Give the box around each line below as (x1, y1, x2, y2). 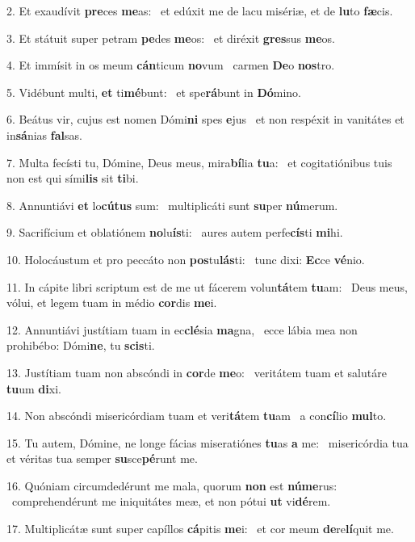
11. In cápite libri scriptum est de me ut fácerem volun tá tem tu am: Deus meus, (6, 278, 408, 295)
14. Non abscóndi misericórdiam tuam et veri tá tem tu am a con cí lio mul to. (6, 407, 387, 424)
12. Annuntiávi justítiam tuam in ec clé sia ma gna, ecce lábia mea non (6, 321, 358, 338)
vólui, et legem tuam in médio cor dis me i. (6, 294, 217, 311)
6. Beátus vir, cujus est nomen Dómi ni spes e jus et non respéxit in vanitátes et (6, 111, 405, 128)
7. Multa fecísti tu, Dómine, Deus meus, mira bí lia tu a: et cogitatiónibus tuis (6, 153, 392, 170)
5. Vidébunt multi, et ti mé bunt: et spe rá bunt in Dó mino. (6, 83, 302, 100)
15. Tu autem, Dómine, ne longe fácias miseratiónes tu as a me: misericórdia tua (6, 434, 409, 451)
